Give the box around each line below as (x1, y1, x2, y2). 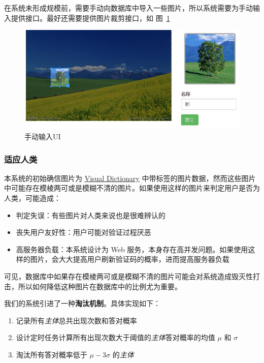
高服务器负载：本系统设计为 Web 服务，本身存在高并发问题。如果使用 (16, 244, 248, 254)
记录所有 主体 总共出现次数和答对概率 (16, 315, 137, 325)
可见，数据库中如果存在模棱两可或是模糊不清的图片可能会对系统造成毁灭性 (4, 271, 253, 282)
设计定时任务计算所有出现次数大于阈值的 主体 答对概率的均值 (16, 332, 215, 343)
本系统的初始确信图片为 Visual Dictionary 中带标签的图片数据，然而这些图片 (4, 172, 256, 183)
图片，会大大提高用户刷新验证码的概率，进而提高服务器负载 (30, 254, 229, 264)
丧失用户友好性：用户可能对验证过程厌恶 (16, 227, 151, 237)
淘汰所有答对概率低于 (16, 349, 87, 360)
